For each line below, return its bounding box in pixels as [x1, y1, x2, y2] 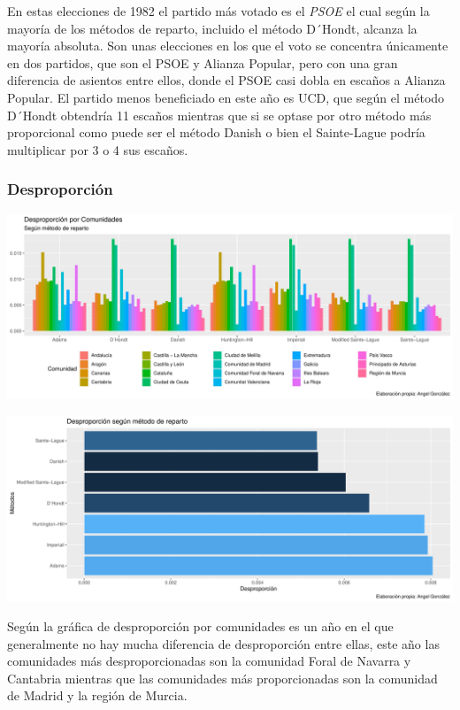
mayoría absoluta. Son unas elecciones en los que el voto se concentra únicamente [7, 36, 448, 55]
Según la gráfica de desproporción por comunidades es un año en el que [7, 617, 394, 636]
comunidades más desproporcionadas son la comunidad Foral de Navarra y [7, 652, 411, 670]
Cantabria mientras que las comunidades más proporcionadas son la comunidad [7, 668, 438, 687]
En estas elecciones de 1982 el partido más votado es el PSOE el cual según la [7, 2, 430, 19]
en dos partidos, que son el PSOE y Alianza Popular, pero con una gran [7, 53, 398, 72]
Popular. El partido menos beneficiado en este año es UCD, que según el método [7, 88, 445, 106]
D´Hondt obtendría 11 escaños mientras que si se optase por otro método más [7, 105, 432, 124]
